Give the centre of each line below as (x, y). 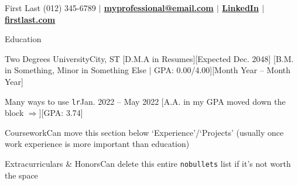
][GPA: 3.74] (61, 113)
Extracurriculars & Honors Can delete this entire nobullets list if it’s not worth (148, 163)
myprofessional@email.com (159, 8)
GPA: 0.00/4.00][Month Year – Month (222, 70)
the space (21, 175)
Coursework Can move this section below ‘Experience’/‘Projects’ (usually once (144, 132)
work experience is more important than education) (97, 144)
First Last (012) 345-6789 (50, 8)
